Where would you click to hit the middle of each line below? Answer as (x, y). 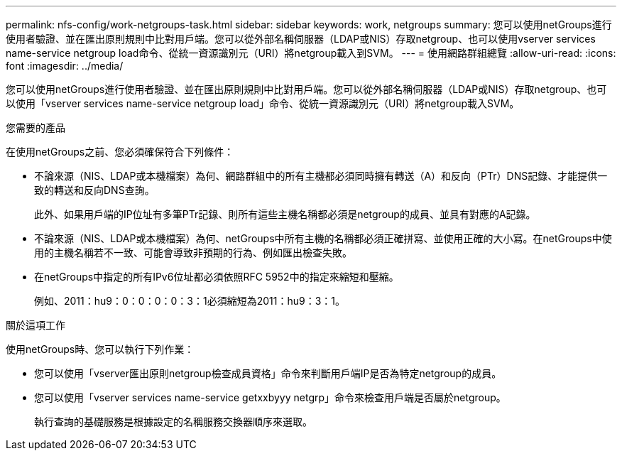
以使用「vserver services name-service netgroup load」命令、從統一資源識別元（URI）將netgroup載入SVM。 (263, 103)
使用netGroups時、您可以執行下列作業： (100, 349)
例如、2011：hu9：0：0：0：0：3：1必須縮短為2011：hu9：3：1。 (190, 301)
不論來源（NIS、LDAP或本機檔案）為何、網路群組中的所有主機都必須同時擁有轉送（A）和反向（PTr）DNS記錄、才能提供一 (321, 176)
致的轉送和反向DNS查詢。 (94, 190)
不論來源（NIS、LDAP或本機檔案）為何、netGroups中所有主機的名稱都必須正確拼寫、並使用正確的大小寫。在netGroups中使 (323, 238)
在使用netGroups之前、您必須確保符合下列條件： (120, 152)
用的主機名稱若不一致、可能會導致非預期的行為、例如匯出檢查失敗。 (193, 253)
